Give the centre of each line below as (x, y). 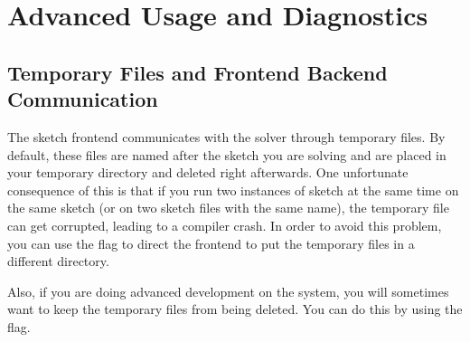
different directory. (58, 261)
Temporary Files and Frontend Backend (197, 72)
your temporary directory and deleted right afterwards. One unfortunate (208, 172)
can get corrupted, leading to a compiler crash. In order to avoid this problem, (225, 225)
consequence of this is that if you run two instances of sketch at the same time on (233, 190)
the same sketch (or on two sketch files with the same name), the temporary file (228, 208)
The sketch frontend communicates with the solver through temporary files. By (226, 136)
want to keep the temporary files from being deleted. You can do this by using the (235, 309)
